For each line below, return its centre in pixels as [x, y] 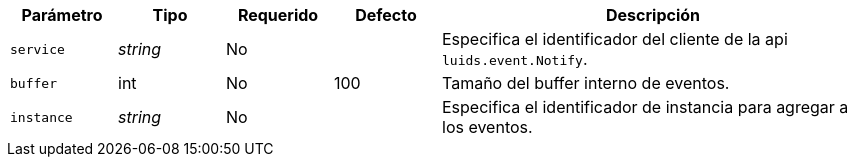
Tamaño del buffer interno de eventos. [586, 83]
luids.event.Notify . [515, 59]
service [37, 49]
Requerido [278, 15]
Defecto [386, 15]
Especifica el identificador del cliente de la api [615, 39]
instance [41, 117]
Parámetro [62, 15]
